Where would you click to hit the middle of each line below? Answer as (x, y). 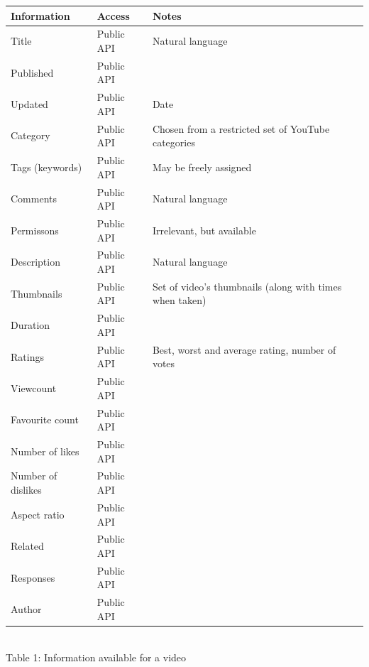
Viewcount (34, 387)
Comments (34, 199)
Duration (31, 325)
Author (26, 609)
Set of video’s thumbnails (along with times (247, 286)
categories (174, 142)
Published (32, 72)
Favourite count (45, 419)
